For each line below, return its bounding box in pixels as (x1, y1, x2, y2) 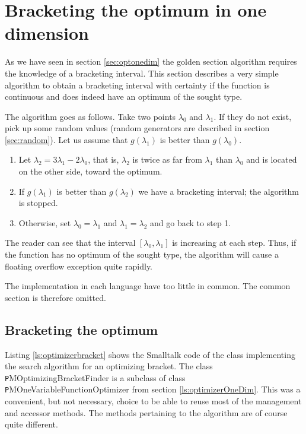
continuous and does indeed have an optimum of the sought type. (5, 90, 243, 103)
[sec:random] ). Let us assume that (5, 133, 128, 145)
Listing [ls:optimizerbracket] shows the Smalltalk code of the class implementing (5, 348, 295, 360)
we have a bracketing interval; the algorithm (138, 185, 299, 197)
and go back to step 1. (150, 216, 231, 229)
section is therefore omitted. (5, 291, 106, 303)
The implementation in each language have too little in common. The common (5, 280, 291, 292)
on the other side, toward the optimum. (18, 165, 162, 178)
